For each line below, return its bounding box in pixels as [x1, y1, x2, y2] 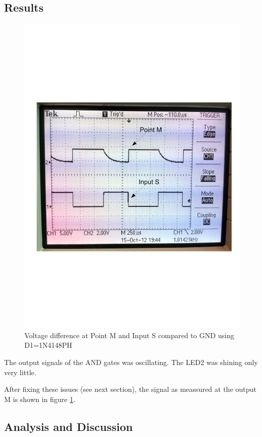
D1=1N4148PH [24, 340, 73, 350]
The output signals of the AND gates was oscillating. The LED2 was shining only [4, 356, 258, 367]
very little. [4, 367, 37, 377]
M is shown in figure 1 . [4, 393, 76, 404]
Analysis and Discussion [4, 418, 133, 434]
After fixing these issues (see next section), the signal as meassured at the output [4, 384, 257, 394]
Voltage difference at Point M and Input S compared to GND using [24, 330, 235, 340]
